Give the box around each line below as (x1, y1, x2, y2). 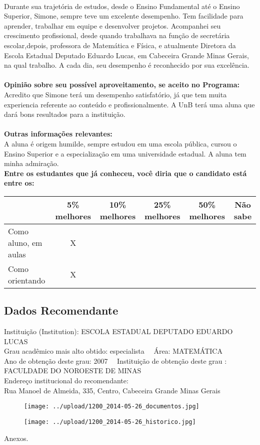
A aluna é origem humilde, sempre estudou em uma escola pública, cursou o (4, 138, 237, 149)
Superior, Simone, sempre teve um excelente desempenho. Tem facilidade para (4, 11, 243, 21)
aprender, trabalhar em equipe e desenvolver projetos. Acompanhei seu (4, 20, 221, 31)
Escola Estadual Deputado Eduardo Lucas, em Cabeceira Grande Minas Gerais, (4, 50, 249, 60)
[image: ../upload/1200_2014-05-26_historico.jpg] (24, 418, 196, 425)
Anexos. (4, 432, 28, 443)
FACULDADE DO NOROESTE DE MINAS (4, 365, 141, 376)
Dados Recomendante (4, 303, 118, 318)
